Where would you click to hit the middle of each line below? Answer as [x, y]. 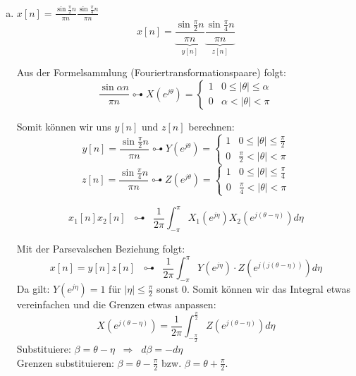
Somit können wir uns [64, 126]
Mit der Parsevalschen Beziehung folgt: [101, 249]
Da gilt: [33, 289]
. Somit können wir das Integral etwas [268, 289]
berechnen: [211, 126]
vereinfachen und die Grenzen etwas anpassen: [116, 304]
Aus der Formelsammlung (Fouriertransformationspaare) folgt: [151, 72]
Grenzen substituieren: [65, 362]
